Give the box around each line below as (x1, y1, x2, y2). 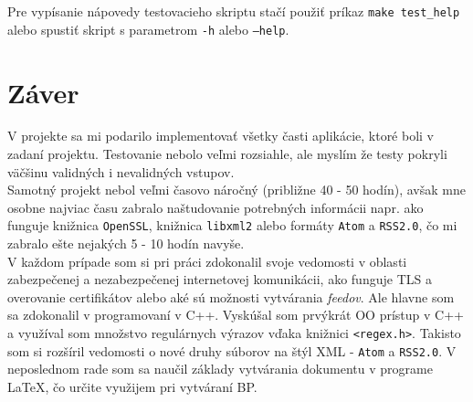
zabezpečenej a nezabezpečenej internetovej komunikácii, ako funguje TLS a (7, 270, 432, 289)
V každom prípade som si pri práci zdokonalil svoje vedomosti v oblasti (7, 251, 407, 270)
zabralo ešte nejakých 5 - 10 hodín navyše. (7, 234, 245, 253)
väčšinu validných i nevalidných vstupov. (7, 162, 235, 181)
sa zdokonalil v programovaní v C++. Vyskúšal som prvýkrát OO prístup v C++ (7, 305, 464, 324)
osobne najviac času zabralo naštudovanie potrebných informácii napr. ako (7, 197, 424, 217)
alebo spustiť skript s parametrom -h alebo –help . (7, 19, 289, 38)
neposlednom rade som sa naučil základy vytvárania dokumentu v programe (7, 359, 433, 378)
